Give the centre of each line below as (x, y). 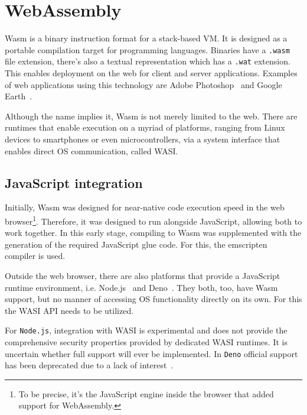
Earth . (19, 96)
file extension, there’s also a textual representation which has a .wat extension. (148, 61)
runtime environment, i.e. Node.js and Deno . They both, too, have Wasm (141, 287)
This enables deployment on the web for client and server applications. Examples (151, 73)
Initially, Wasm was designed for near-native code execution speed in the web (145, 207)
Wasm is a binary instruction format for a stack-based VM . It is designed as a (146, 38)
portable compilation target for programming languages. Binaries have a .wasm (147, 49)
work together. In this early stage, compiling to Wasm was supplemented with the (153, 233)
